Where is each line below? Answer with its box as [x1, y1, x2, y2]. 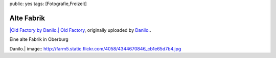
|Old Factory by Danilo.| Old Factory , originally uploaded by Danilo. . [9, 27, 151, 33]
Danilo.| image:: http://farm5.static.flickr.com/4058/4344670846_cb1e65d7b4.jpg [9, 45, 181, 51]
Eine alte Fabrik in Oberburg [9, 36, 68, 42]
